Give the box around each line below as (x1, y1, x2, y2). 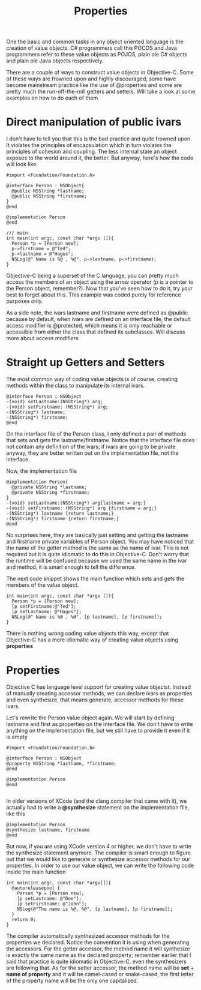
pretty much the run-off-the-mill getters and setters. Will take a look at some (6, 88, 196, 95)
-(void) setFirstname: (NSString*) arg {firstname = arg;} (6, 505, 157, 511)
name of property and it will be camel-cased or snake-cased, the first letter (6, 971, 194, 977)
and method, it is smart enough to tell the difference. (6, 563, 136, 571)
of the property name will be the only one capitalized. (6, 977, 139, 984)
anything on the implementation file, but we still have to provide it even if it (6, 727, 190, 734)
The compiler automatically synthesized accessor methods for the (6, 932, 170, 940)
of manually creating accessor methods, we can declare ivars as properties (6, 690, 193, 697)
